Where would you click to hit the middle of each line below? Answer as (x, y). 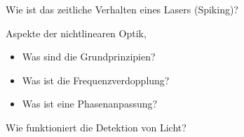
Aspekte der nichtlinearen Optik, (76, 33)
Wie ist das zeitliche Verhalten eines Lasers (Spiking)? (122, 9)
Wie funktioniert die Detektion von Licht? (96, 127)
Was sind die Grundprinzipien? (89, 57)
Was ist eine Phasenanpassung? (90, 104)
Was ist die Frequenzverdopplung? (96, 80)
